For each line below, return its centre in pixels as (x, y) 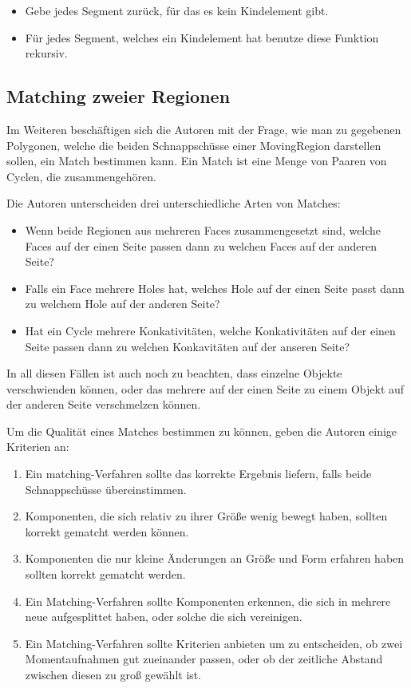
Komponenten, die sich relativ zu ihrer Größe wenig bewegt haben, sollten (206, 516)
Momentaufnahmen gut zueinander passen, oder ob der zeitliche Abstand (204, 659)
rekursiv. (46, 53)
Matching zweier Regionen (119, 96)
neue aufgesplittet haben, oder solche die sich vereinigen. (164, 617)
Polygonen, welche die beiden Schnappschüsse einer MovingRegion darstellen (194, 145)
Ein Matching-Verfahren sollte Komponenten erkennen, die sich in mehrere (208, 601)
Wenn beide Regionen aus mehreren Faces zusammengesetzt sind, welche (203, 229)
